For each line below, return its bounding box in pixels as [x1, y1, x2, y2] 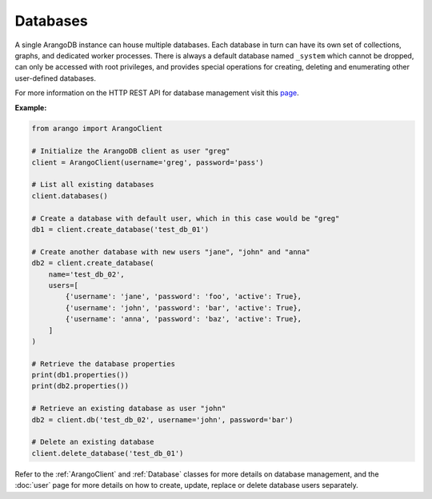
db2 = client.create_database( [31, 258, 155, 268]
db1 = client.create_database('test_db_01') [31, 225, 210, 234]
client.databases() [31, 191, 108, 200]
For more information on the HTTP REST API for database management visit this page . [14, 88, 299, 98]
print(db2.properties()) [31, 381, 130, 391]
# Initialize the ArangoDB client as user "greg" [31, 146, 230, 156]
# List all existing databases [31, 180, 155, 190]
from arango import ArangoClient [31, 124, 163, 134]
